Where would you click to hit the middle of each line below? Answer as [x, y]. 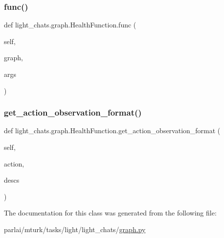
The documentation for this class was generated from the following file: [110, 213]
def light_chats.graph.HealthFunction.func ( [70, 25]
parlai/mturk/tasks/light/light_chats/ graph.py [75, 229]
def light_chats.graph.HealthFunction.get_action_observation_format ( [112, 131]
